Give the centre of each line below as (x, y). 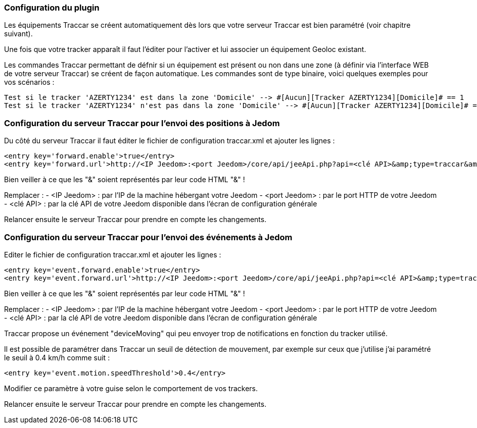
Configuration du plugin (52, 8)
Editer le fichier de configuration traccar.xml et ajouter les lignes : (113, 254)
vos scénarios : (29, 82)
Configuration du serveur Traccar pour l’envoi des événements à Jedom (148, 237)
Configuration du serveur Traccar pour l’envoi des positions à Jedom (142, 123)
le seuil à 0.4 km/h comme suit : (57, 357)
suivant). (18, 34)
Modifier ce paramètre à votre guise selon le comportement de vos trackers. (131, 388)
